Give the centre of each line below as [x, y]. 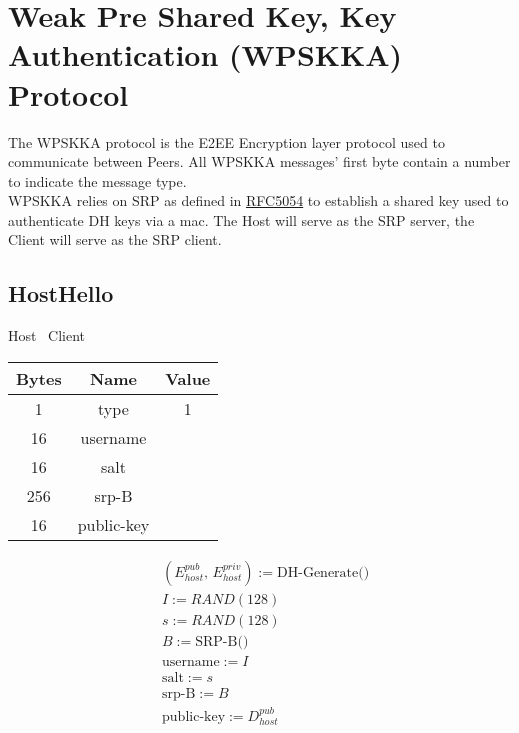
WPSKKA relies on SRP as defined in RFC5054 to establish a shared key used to [258, 200]
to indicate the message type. [97, 180]
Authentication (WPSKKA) [205, 54]
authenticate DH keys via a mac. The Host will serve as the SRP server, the [241, 219]
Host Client [47, 335]
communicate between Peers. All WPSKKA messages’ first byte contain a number [259, 161]
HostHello [61, 293]
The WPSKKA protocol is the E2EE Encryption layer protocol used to [226, 141]
